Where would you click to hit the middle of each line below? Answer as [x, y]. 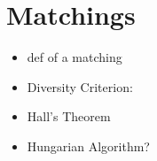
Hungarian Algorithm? [88, 146]
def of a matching [75, 57]
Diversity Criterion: [80, 86]
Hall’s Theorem [69, 116]
